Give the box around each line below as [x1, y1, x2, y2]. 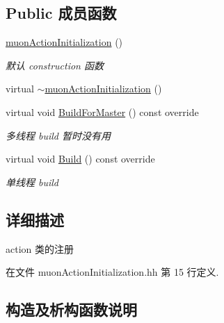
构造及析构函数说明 [6, 299, 137, 320]
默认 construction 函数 [6, 58, 104, 72]
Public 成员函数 [6, 2, 117, 24]
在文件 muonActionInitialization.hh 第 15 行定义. [6, 265, 219, 279]
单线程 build [6, 174, 59, 189]
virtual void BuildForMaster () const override [6, 104, 199, 119]
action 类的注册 [6, 241, 74, 256]
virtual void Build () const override [6, 151, 155, 166]
